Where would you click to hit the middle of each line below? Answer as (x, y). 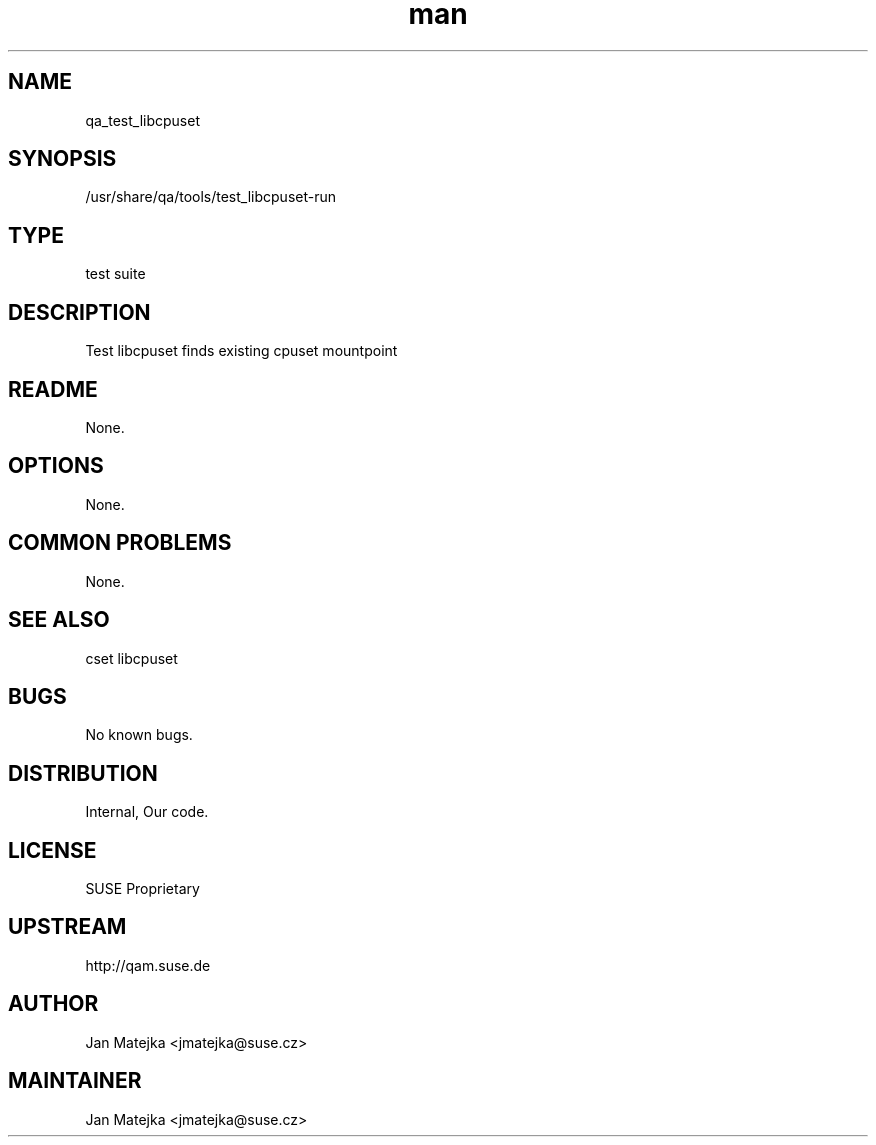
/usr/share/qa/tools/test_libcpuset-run (211, 197)
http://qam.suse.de (148, 965)
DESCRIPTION (79, 312)
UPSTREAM (67, 927)
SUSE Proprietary (142, 889)
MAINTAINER (75, 1081)
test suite (115, 274)
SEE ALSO (59, 620)
